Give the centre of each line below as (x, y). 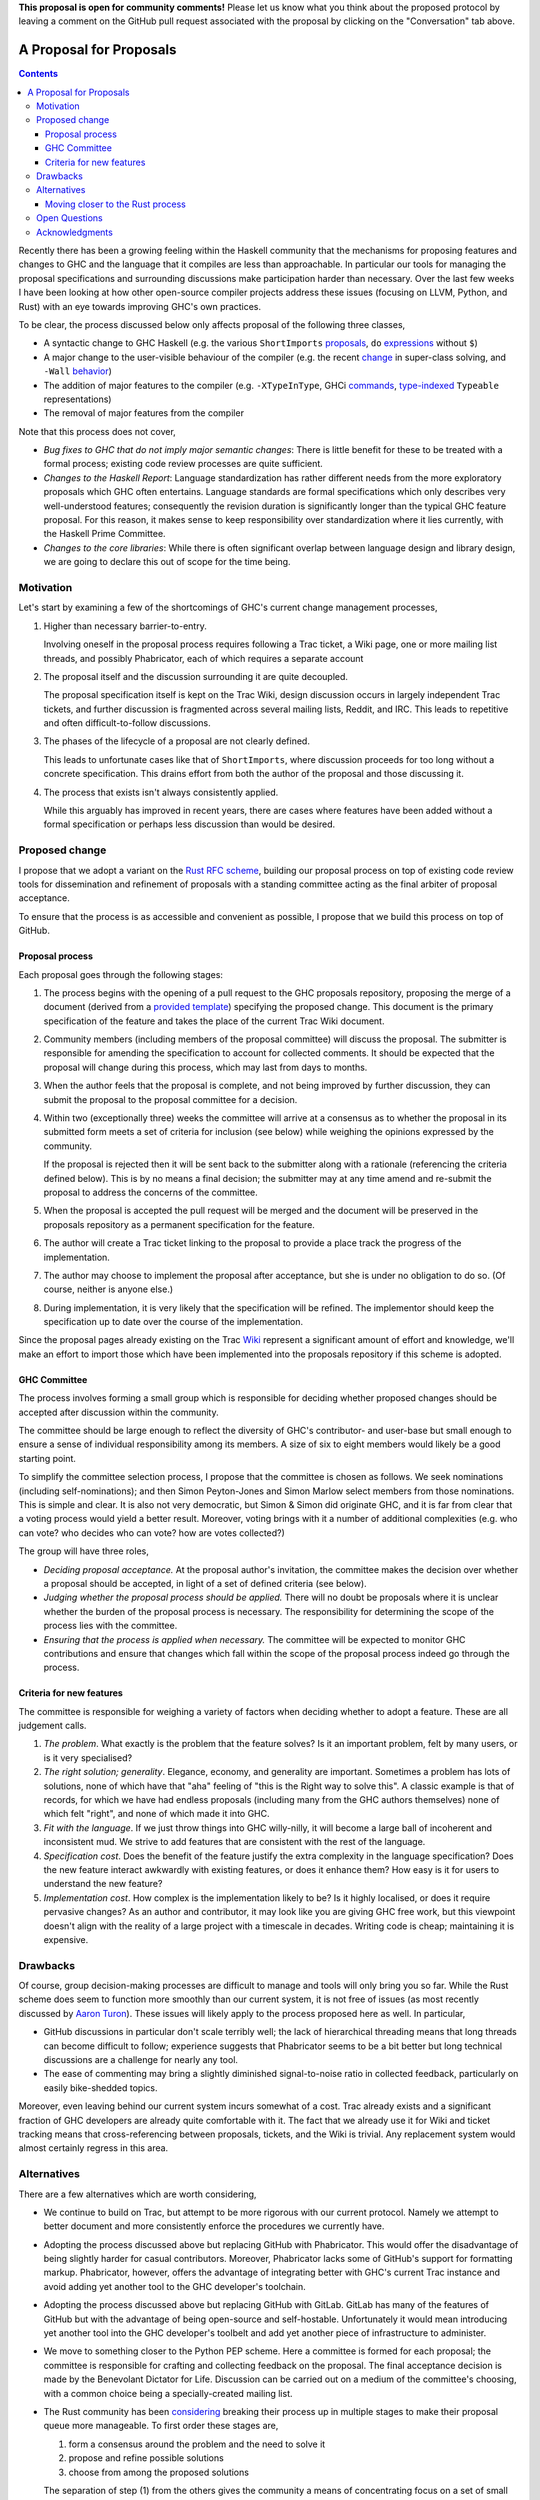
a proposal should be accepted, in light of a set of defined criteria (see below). (205, 1583)
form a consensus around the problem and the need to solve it (197, 2444)
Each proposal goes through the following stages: (121, 974)
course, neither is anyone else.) (108, 1289)
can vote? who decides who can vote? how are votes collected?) (151, 1532)
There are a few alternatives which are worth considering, (137, 2194)
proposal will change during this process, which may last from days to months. (205, 1067)
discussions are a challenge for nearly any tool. (141, 2060)
